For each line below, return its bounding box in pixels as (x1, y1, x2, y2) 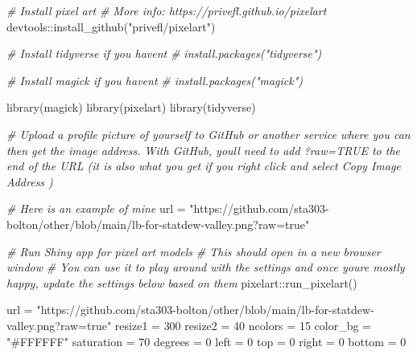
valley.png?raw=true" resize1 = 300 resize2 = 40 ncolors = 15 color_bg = (6, 316, 372, 333)
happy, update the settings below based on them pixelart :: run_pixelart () (6, 274, 357, 291)
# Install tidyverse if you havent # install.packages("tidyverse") (6, 45, 322, 62)
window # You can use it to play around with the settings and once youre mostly (6, 259, 405, 275)
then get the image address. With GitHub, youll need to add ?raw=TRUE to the (6, 141, 400, 158)
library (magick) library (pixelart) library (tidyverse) (6, 99, 256, 116)
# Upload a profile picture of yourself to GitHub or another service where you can (6, 125, 411, 142)
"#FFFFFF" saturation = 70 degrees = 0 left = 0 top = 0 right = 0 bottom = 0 (6, 333, 407, 349)
